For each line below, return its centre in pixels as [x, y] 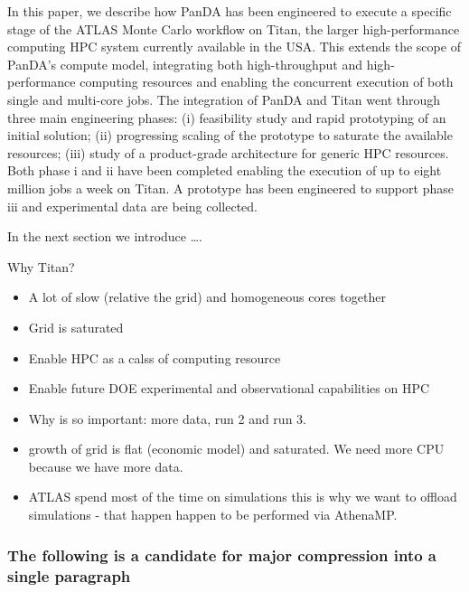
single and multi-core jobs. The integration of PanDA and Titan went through [224, 99]
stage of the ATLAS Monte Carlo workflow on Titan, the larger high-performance [234, 28]
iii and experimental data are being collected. [132, 206]
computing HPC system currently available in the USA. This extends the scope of [234, 47]
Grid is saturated [76, 327]
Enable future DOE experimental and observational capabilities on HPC [229, 388]
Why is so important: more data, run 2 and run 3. [167, 418]
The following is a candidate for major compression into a [222, 554]
